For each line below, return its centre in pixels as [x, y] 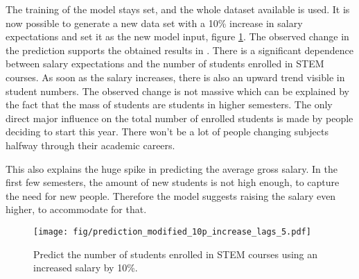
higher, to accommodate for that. [76, 209]
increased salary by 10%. [86, 268]
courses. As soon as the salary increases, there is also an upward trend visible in [175, 77]
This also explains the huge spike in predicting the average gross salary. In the [172, 168]
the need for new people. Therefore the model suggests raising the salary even [171, 195]
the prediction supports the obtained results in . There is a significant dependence [179, 50]
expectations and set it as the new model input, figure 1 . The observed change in [177, 36]
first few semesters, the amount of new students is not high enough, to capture [173, 182]
